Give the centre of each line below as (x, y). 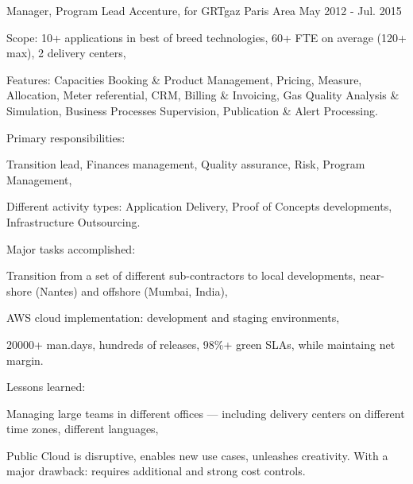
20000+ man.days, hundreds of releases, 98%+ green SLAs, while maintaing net (201, 344)
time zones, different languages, (83, 429)
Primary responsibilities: (66, 137)
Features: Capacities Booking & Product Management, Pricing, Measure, (184, 79)
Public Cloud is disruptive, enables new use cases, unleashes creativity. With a (197, 455)
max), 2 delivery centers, (66, 53)
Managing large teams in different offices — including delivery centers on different (206, 413)
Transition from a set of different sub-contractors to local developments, (181, 275)
